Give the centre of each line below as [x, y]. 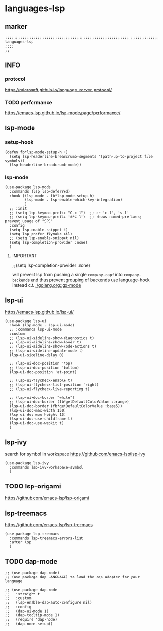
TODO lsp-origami [33, 486]
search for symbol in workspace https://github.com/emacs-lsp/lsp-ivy [75, 454]
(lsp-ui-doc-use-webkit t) [37, 423]
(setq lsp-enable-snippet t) [39, 230]
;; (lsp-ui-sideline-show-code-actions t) [53, 346]
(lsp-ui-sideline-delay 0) [37, 355]
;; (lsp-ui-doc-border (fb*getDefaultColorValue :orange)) [70, 402]
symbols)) [15, 161]
